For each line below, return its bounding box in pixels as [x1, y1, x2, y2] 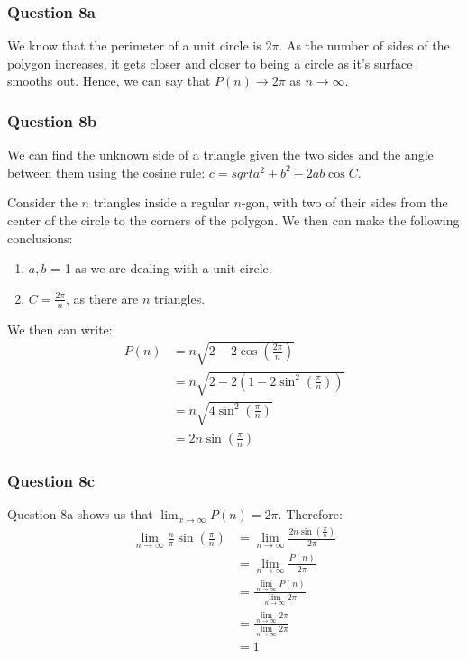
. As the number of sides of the [279, 36, 450, 55]
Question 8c [7, 469, 96, 491]
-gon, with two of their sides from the [241, 193, 448, 212]
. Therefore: [278, 505, 343, 524]
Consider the [7, 193, 78, 212]
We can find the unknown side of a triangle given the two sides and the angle [7, 145, 434, 164]
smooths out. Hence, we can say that [7, 71, 211, 90]
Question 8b [7, 109, 97, 132]
